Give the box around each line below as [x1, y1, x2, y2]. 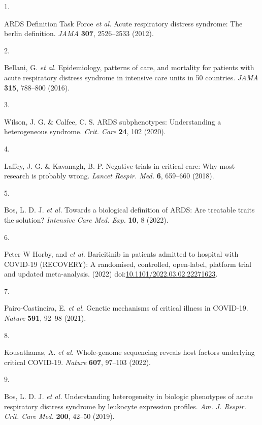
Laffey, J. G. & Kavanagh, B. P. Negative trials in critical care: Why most [4, 160, 235, 171]
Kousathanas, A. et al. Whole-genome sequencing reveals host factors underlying [4, 347, 255, 357]
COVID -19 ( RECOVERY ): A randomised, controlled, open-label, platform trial [4, 258, 251, 269]
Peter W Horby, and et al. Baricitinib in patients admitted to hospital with [4, 249, 239, 259]
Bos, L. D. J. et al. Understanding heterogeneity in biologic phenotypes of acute [4, 391, 253, 402]
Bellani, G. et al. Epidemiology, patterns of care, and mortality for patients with [4, 62, 254, 73]
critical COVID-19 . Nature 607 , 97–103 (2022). [4, 356, 151, 367]
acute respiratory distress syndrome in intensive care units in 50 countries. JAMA [4, 72, 258, 82]
